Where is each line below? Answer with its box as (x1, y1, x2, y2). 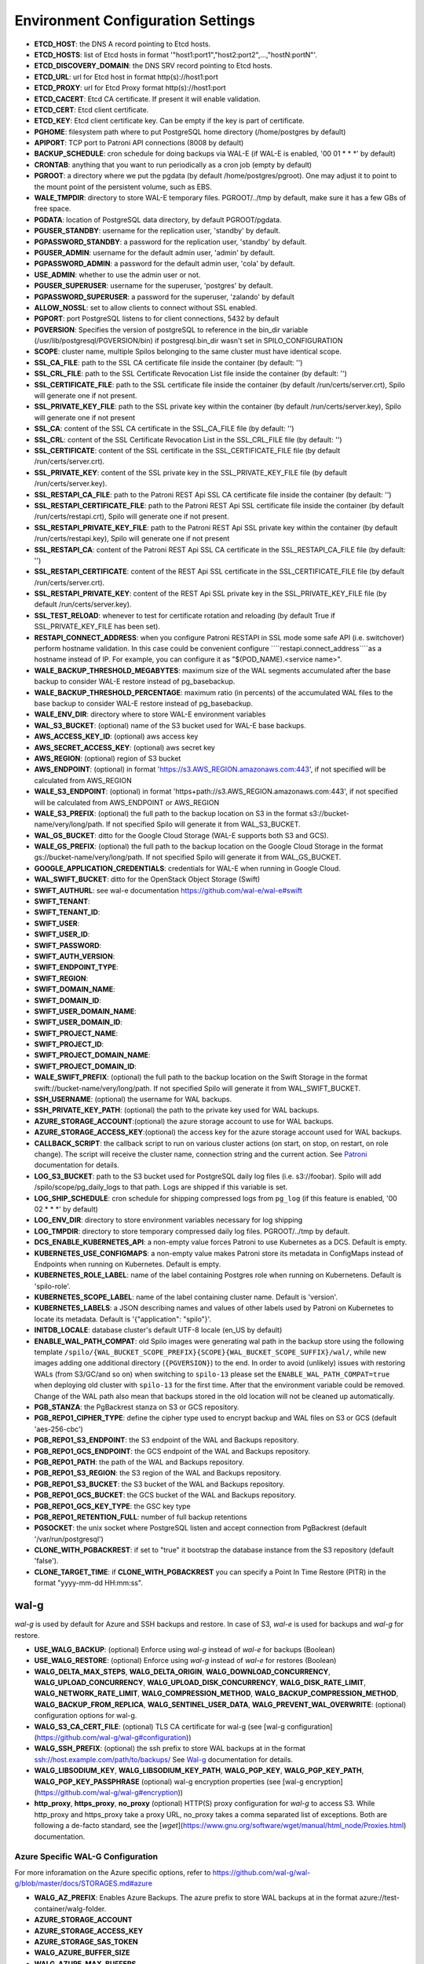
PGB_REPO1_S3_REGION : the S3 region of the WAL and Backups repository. (34, 1468, 282, 1478)
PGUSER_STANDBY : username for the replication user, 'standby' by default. (34, 226, 281, 236)
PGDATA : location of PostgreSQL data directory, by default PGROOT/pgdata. (34, 214, 282, 224)
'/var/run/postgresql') (34, 1534, 104, 1544)
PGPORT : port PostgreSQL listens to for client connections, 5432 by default (34, 314, 280, 324)
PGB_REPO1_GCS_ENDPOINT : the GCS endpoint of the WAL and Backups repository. (34, 1446, 310, 1456)
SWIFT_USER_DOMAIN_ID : (34, 1017, 123, 1027)
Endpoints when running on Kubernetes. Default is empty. (34, 1259, 221, 1269)
